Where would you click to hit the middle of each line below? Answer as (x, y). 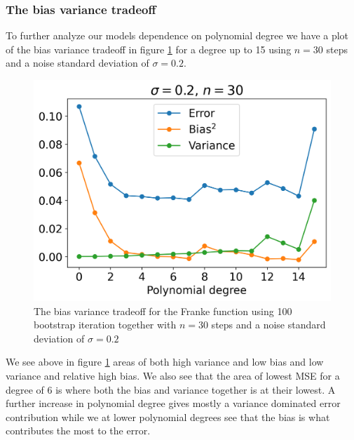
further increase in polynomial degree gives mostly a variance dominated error (173, 403)
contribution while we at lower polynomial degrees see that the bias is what (168, 416)
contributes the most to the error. (78, 431)
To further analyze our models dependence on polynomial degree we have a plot (177, 35)
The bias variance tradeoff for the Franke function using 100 (163, 311)
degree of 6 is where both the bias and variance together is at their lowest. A (171, 389)
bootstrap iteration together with (105, 325)
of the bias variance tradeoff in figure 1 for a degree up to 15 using (149, 49)
